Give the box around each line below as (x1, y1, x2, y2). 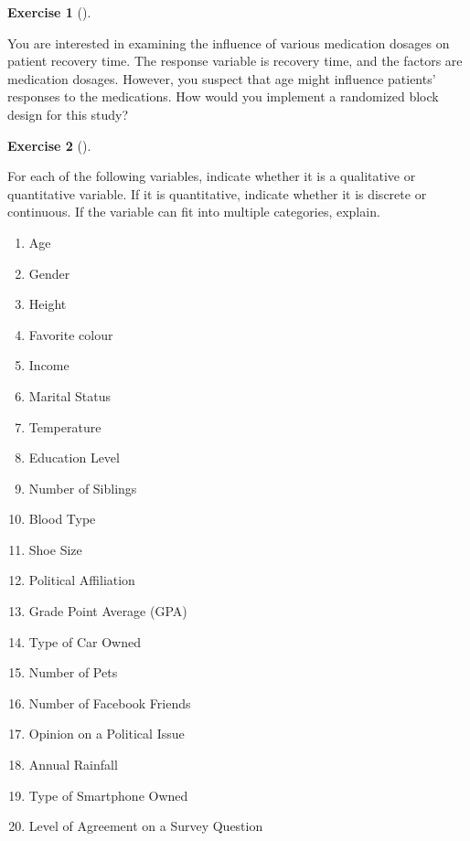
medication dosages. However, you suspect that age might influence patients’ (7, 69, 436, 88)
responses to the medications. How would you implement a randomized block (7, 87, 439, 106)
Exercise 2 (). (7, 135, 91, 154)
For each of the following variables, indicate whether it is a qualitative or (7, 166, 416, 186)
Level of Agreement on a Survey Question (28, 816, 263, 836)
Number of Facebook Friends (28, 693, 191, 712)
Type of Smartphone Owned (28, 785, 188, 804)
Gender (28, 263, 70, 282)
